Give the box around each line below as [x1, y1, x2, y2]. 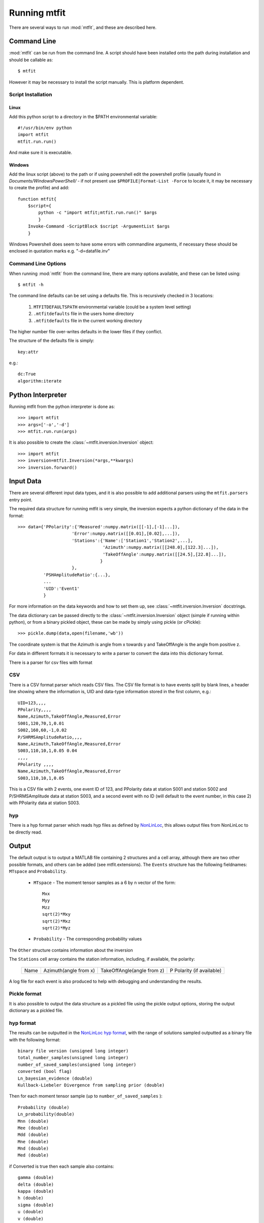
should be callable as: [9, 57, 53, 63]
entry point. [9, 497, 33, 502]
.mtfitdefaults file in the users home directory [33, 311, 134, 317]
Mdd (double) [18, 1132, 49, 1137]
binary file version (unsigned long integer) [18, 1048, 129, 1054]
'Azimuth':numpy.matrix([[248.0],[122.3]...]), [103, 544, 219, 550]
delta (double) [18, 1181, 54, 1187]
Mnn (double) [18, 1118, 49, 1124]
